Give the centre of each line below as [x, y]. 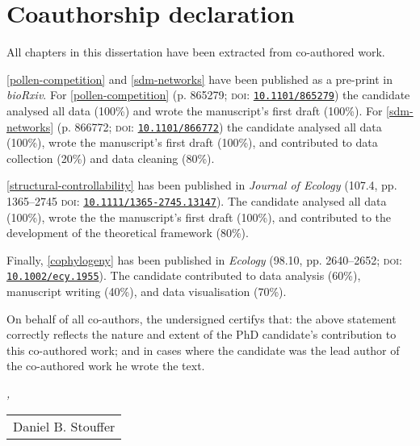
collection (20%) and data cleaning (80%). [111, 158]
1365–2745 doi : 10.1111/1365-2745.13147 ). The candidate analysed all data [197, 201]
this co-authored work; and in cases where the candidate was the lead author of [203, 350]
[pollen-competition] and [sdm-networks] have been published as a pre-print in [200, 79]
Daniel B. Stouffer [64, 426]
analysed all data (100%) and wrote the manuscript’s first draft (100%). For [195, 110]
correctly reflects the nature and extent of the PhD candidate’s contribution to [202, 334]
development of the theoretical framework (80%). [128, 233]
